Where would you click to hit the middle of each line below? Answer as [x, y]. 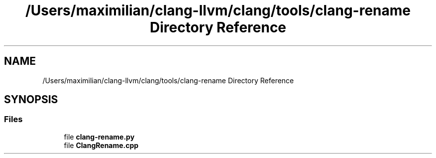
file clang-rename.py [99, 137]
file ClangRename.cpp [101, 145]
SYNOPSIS [31, 100]
